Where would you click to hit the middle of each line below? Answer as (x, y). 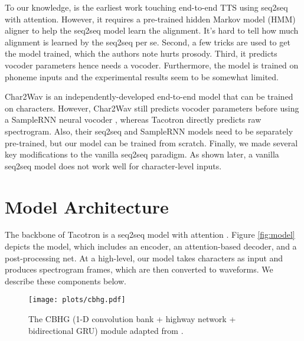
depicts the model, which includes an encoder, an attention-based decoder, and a (151, 246)
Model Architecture (87, 206)
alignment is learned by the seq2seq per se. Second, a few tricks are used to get (148, 42)
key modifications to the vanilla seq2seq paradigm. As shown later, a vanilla (142, 154)
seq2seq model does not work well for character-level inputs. (113, 165)
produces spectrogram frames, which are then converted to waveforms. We (139, 269)
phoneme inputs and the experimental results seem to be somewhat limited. (142, 76)
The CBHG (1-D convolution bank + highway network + (132, 319)
